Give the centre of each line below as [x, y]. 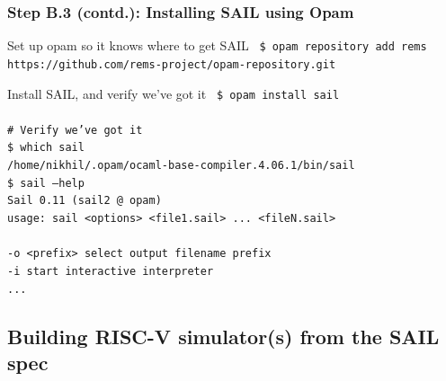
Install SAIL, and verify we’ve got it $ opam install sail [174, 93]
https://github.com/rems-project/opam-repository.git [172, 64]
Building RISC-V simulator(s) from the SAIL [223, 336]
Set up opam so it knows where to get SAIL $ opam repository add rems [217, 45]
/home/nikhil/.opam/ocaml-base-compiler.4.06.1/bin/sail [181, 166]
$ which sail [46, 148]
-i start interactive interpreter [111, 271]
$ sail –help [46, 183]
